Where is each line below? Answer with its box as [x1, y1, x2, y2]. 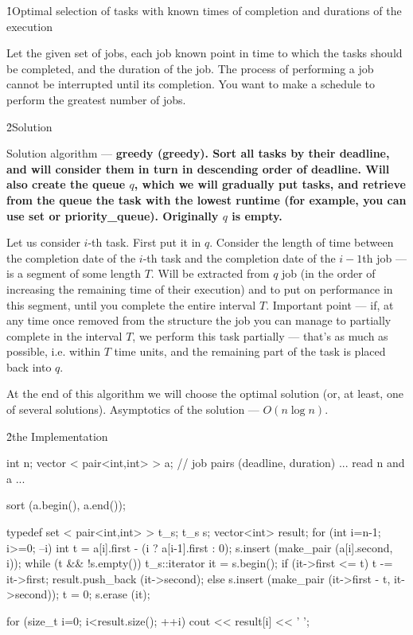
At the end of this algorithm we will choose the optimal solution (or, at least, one [6, 385, 403, 402]
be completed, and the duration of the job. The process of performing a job [6, 60, 374, 76]
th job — [362, 249, 407, 266]
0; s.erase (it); [83, 586, 150, 602]
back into [6, 358, 52, 375]
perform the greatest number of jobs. [6, 91, 186, 107]
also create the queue [6, 176, 126, 193]
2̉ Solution [6, 118, 53, 134]
